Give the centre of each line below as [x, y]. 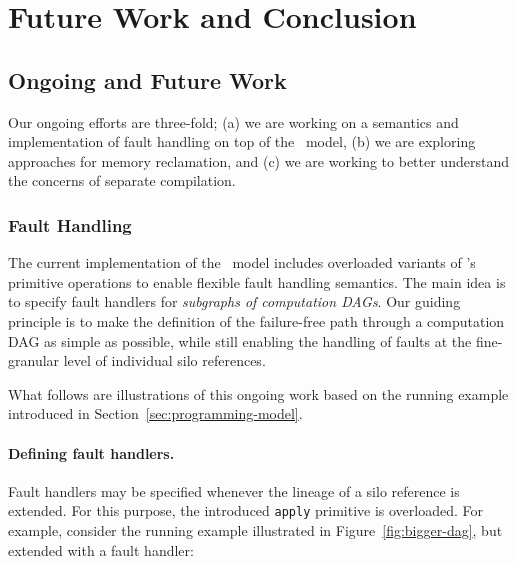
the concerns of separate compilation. [122, 180]
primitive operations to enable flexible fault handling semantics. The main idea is [257, 281]
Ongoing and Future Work [147, 79]
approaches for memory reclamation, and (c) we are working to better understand [258, 160]
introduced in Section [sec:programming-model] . [155, 413]
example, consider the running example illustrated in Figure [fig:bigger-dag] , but [255, 529]
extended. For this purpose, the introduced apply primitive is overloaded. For [245, 510]
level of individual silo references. [164, 360]
